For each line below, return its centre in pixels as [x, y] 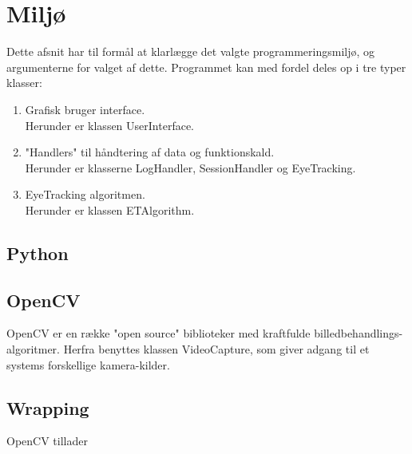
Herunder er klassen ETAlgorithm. [110, 209]
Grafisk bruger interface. [85, 109]
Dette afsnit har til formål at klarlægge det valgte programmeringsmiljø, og [191, 51]
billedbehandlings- [359, 333]
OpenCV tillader [47, 441]
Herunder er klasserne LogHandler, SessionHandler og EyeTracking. [190, 167]
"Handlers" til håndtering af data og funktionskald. [150, 152]
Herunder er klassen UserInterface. [109, 125]
